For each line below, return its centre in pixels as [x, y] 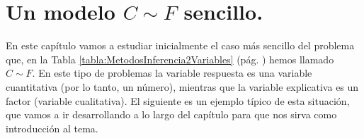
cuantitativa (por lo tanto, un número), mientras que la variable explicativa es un [182, 86]
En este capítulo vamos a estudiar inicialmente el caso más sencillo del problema [180, 45]
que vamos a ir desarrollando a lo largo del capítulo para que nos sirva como [171, 114]
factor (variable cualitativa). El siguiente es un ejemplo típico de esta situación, [178, 100]
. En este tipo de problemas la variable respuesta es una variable [172, 73]
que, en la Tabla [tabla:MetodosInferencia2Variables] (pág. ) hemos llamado [170, 59]
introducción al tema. [52, 128]
